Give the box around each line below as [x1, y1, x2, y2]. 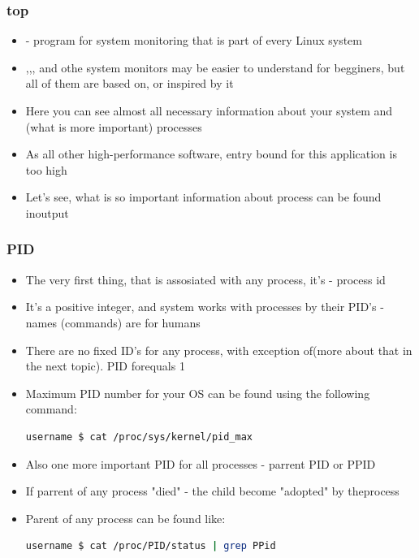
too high [25, 161, 67, 178]
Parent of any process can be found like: [25, 509, 226, 526]
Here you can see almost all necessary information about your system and [25, 102, 393, 119]
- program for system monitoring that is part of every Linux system [25, 32, 362, 49]
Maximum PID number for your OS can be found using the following [25, 384, 370, 401]
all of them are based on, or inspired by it [25, 75, 234, 92]
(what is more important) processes [25, 118, 202, 135]
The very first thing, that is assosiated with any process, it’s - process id [25, 270, 386, 288]
